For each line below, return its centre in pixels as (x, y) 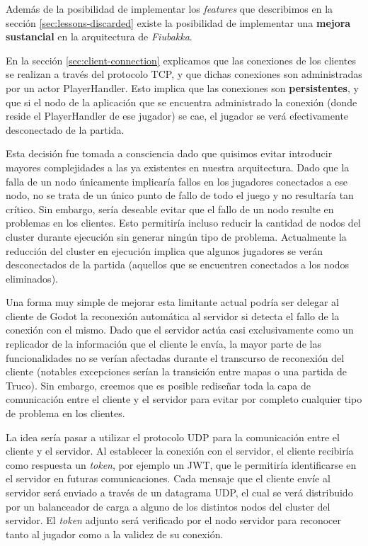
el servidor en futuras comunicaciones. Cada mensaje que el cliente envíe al (168, 478)
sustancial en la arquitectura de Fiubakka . (99, 36)
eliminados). (32, 278)
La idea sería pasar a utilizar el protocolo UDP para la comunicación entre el (173, 437)
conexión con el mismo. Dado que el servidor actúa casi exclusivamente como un (180, 330)
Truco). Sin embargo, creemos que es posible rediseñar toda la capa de (158, 385)
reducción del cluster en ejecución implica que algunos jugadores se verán (165, 250)
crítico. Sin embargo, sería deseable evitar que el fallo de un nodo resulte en (170, 209)
